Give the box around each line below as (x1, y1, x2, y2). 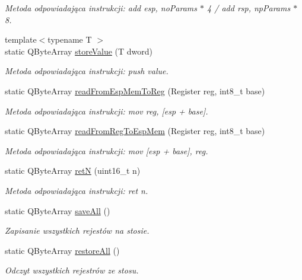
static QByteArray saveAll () (5, 204, 110, 217)
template (5, 33, 37, 46)
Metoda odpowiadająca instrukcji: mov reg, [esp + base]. (5, 104, 208, 117)
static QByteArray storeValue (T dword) (5, 44, 153, 57)
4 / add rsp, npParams (207, 2, 291, 14)
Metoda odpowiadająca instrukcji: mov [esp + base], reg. (5, 144, 208, 157)
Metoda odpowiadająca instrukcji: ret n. (5, 184, 148, 196)
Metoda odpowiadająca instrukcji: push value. (5, 65, 169, 77)
